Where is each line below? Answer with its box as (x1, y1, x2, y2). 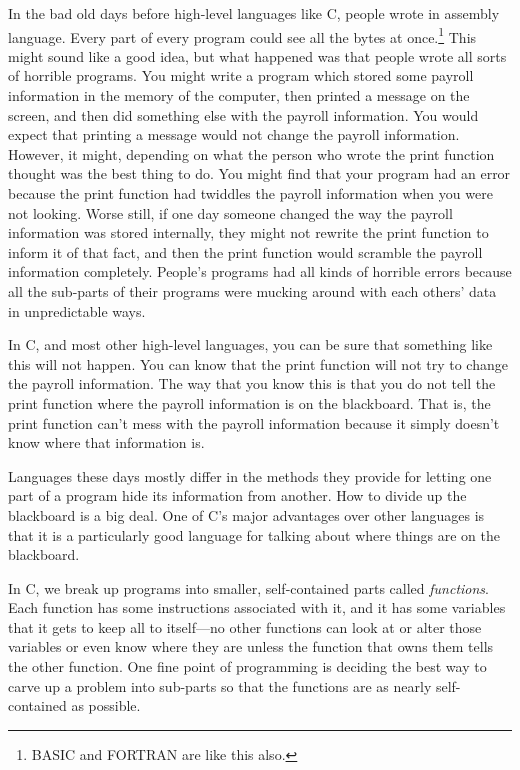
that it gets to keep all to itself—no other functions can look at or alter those (8, 616, 482, 637)
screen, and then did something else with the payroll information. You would (8, 104, 479, 125)
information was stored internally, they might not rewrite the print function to (8, 222, 489, 243)
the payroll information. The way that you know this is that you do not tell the (8, 373, 496, 394)
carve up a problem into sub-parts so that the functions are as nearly (8, 675, 432, 696)
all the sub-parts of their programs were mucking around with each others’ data (8, 280, 497, 301)
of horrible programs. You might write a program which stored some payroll (8, 65, 474, 86)
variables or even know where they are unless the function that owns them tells (8, 636, 494, 657)
